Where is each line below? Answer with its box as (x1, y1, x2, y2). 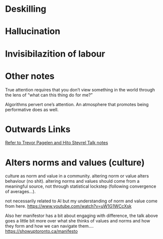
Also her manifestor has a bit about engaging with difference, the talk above (5, 213, 158, 218)
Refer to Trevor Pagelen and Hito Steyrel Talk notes (5, 140, 109, 146)
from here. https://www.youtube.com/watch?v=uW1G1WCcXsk (5, 203, 132, 209)
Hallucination (5, 26, 60, 37)
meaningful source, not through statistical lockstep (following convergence (5, 183, 157, 189)
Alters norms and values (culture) (5, 157, 145, 168)
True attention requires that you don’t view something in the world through (5, 87, 155, 92)
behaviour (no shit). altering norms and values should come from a (5, 178, 140, 184)
